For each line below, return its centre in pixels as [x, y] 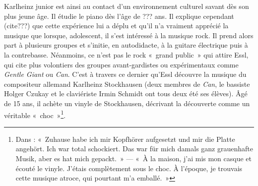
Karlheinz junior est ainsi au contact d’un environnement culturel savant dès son [127, 6]
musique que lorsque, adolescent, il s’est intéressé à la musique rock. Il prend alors [129, 35]
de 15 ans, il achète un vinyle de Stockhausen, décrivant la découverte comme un [127, 103]
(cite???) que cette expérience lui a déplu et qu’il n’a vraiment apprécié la [116, 26]
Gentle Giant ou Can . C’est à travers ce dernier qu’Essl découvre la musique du [125, 74]
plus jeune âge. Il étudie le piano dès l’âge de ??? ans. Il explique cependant [119, 16]
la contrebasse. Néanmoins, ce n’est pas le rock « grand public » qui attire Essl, [126, 54]
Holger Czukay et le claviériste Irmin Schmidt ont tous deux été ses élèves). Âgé [126, 93]
